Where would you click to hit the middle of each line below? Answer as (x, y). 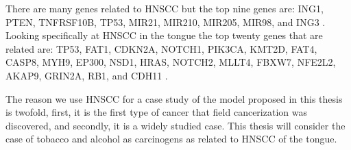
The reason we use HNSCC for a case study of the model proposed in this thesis (174, 98)
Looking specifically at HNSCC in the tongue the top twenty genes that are (164, 35)
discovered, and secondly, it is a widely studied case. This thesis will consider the (175, 125)
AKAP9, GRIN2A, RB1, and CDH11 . (87, 75)
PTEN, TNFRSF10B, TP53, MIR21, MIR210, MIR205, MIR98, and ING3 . (166, 22)
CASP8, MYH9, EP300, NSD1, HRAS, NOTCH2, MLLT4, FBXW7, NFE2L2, (171, 62)
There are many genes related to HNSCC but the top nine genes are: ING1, (165, 8)
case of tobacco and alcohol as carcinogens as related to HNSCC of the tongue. (171, 139)
